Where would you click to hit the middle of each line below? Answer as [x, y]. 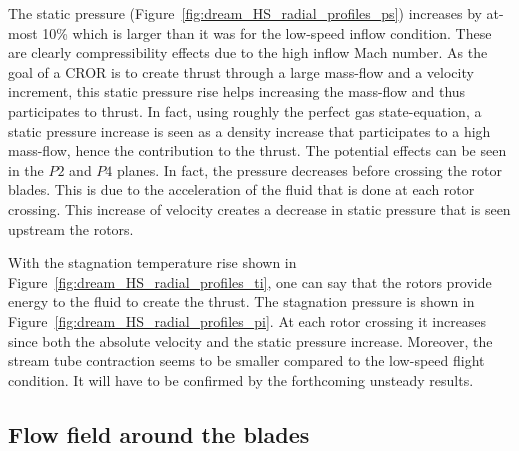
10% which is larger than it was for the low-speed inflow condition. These [267, 32]
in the [26, 169]
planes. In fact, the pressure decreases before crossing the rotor [310, 169]
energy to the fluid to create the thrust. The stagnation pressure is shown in [241, 301]
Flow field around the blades [159, 433]
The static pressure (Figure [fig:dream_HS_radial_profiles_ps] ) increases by [245, 13]
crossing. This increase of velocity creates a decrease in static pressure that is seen [259, 208]
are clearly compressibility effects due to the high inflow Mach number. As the [248, 52]
